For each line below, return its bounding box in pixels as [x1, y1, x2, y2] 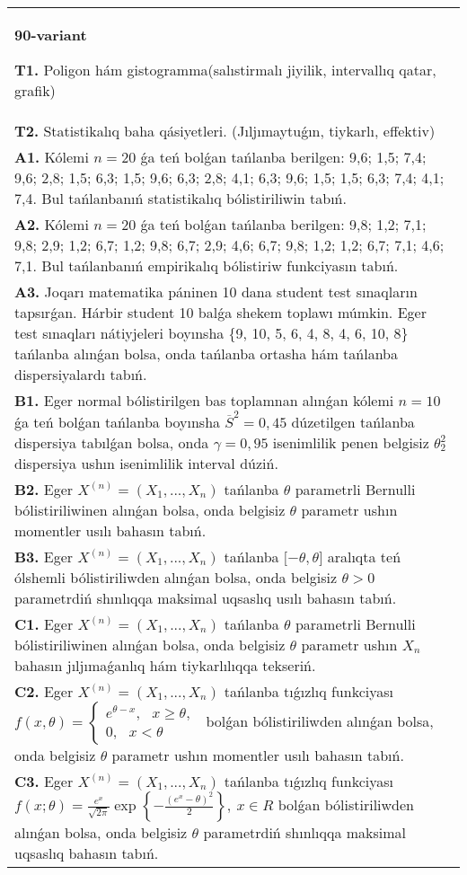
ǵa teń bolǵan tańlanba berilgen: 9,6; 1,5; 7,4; [140, 146, 427, 167]
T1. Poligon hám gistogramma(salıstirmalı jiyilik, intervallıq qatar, [14, 59, 436, 80]
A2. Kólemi [14, 214, 89, 234]
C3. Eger [14, 770, 74, 791]
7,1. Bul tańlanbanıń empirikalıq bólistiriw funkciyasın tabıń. [14, 255, 399, 276]
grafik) [14, 80, 56, 101]
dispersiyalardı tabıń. [14, 364, 147, 384]
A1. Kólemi [14, 146, 89, 167]
